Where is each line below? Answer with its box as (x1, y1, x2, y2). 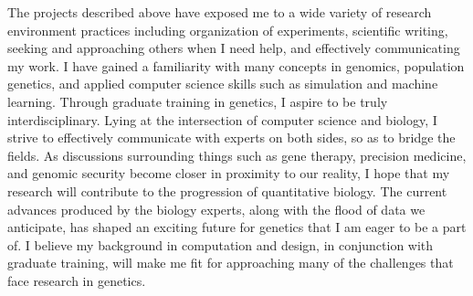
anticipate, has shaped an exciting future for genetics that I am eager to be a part (7, 217, 467, 237)
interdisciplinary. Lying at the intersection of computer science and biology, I (7, 110, 437, 129)
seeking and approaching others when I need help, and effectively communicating (7, 38, 460, 58)
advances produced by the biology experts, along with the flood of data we (7, 199, 426, 218)
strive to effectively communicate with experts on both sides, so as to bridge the (7, 128, 456, 147)
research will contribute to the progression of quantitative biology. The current (7, 181, 447, 200)
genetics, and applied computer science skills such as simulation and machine (7, 74, 438, 93)
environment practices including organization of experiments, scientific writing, (7, 20, 448, 39)
